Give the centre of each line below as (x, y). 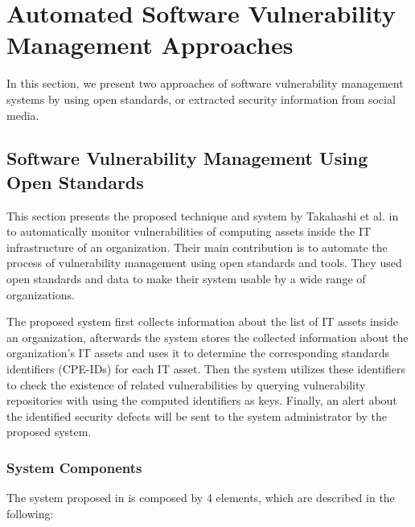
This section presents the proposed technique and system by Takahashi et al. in (203, 215)
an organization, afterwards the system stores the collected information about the (207, 337)
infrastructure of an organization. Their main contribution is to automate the (197, 247)
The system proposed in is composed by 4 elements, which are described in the (201, 498)
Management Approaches (150, 45)
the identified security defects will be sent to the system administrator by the (197, 416)
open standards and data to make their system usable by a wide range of (186, 279)
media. (23, 115)
